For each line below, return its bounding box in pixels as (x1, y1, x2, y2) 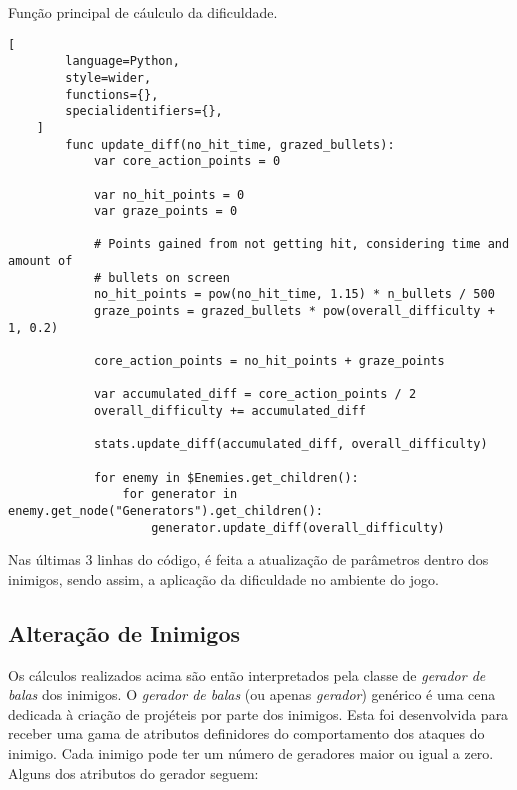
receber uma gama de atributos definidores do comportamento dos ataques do (8, 723, 485, 744)
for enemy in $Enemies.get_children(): (93, 470, 359, 485)
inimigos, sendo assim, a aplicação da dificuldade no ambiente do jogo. (8, 568, 439, 589)
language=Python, (65, 54, 180, 69)
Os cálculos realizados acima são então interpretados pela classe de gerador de (8, 664, 486, 685)
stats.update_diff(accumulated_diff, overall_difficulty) (93, 437, 488, 452)
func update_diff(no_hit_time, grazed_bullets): (65, 137, 395, 152)
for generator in (122, 487, 238, 502)
